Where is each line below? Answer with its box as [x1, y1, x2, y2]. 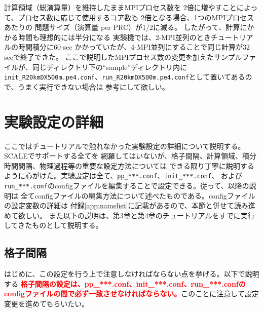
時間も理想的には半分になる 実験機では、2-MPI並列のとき [18, 31, 211, 42]
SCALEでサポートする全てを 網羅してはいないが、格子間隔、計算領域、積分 [4, 150, 257, 161]
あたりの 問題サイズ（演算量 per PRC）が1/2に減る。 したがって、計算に [4, 22, 247, 32]
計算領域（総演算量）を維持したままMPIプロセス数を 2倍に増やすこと [4, 2, 237, 12]
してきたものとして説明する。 [4, 220, 103, 230]
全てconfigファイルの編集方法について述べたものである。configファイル [20, 190, 255, 201]
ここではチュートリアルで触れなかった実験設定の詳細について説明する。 [4, 140, 245, 151]
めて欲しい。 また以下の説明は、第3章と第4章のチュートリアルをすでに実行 [4, 210, 255, 220]
